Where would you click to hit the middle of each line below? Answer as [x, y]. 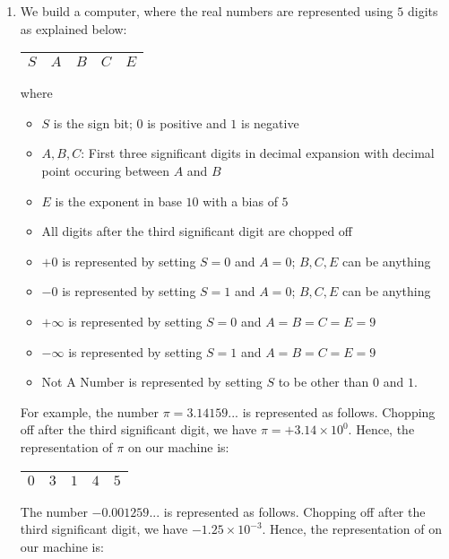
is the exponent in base [118, 201]
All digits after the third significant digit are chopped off [197, 231]
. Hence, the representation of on [352, 529]
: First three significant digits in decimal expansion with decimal [258, 153]
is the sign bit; [93, 122]
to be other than [324, 382]
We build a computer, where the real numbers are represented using [207, 11]
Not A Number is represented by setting [152, 382]
